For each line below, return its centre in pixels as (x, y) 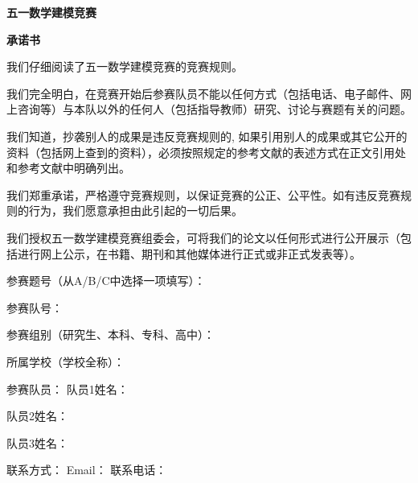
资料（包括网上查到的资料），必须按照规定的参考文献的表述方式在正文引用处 (206, 152)
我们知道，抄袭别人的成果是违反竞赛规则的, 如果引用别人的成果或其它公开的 (207, 136)
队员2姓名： (37, 416)
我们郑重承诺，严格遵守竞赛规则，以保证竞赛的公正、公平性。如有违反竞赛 (203, 194)
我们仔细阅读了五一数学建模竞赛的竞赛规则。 (125, 66)
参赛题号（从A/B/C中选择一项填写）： (106, 281)
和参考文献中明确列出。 (68, 168)
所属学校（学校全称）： (66, 361)
